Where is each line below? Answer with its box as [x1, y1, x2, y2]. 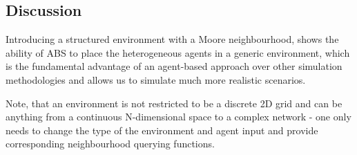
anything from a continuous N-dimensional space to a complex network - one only [6, 109, 351, 124]
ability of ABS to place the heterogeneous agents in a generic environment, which [6, 45, 350, 60]
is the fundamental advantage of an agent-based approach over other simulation [6, 59, 342, 73]
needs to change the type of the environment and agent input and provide [6, 122, 318, 137]
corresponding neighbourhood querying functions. [6, 136, 215, 151]
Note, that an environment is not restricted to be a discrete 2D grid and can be [6, 95, 342, 110]
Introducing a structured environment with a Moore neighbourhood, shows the [6, 32, 339, 46]
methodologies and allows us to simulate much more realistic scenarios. [6, 72, 306, 86]
